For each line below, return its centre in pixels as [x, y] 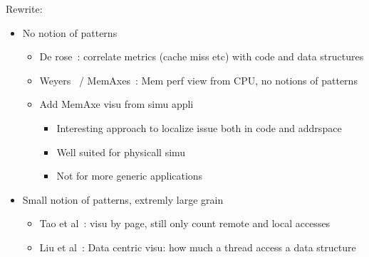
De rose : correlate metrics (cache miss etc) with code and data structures [202, 56]
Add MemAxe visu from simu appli [116, 104]
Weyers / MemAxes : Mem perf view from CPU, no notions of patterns [198, 80]
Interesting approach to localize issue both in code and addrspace [199, 127]
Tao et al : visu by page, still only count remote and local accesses [185, 223]
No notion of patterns [70, 32]
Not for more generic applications [130, 176]
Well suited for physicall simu [121, 152]
